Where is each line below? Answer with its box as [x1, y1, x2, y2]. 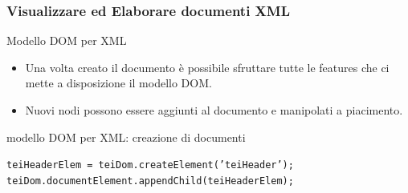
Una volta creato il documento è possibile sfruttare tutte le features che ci [25, 58, 390, 75]
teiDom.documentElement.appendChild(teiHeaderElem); [6, 175, 294, 187]
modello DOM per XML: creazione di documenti [6, 128, 246, 145]
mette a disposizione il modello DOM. [25, 74, 212, 91]
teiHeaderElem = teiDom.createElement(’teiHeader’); [6, 159, 294, 171]
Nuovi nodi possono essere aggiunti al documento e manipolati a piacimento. [25, 102, 403, 118]
